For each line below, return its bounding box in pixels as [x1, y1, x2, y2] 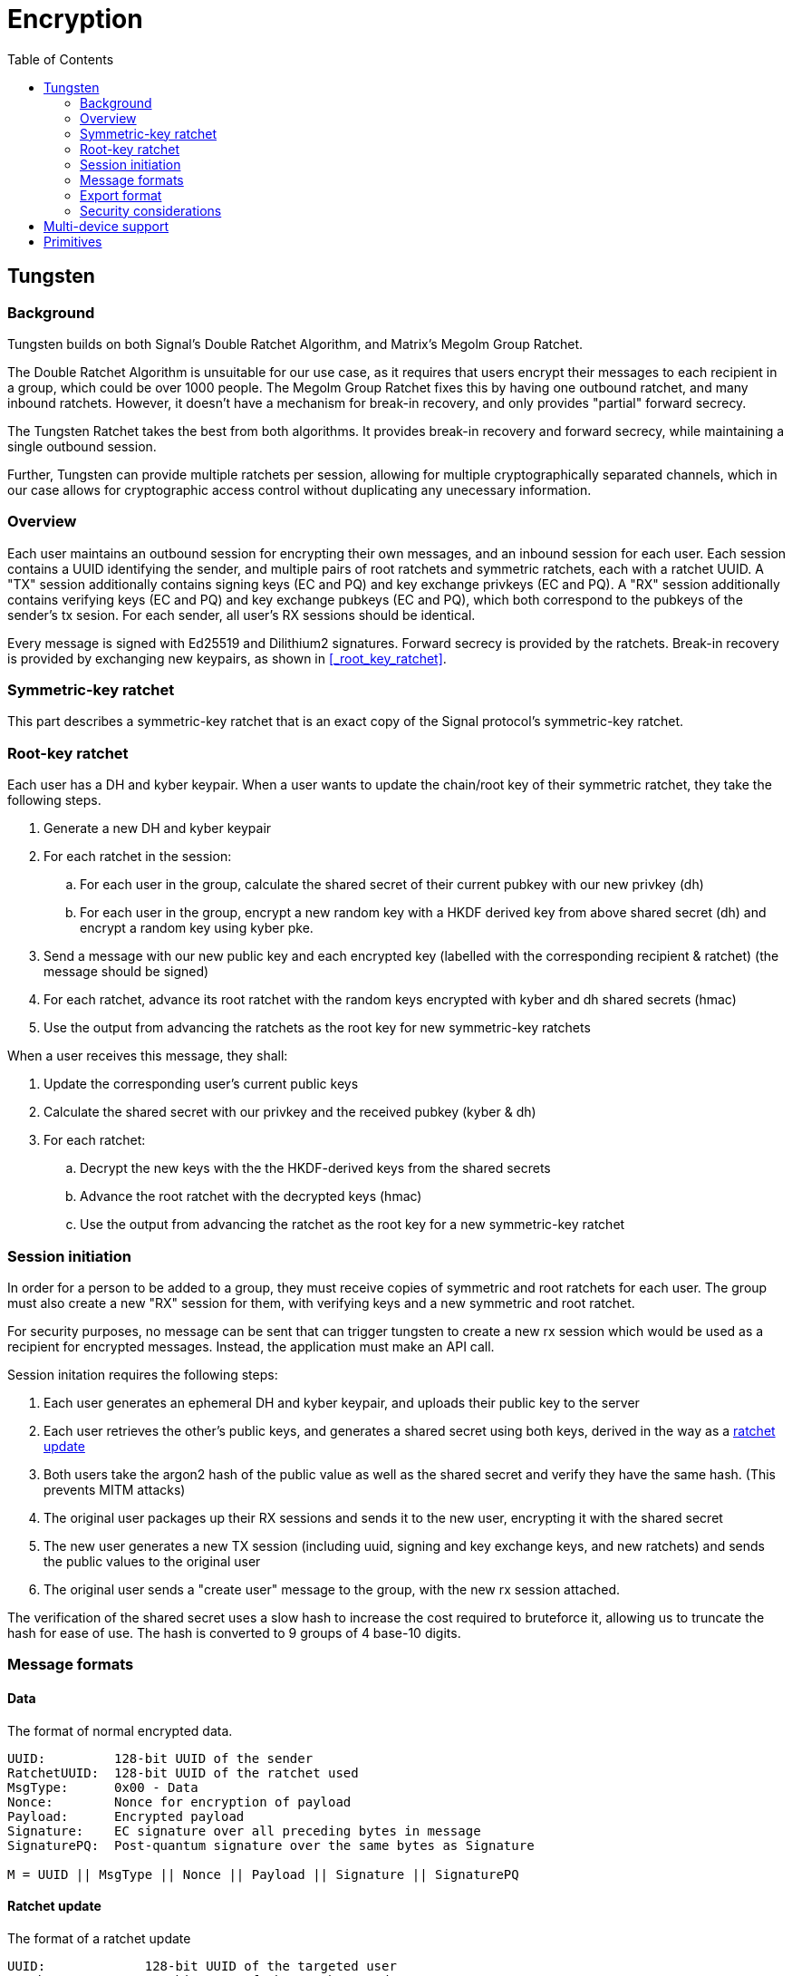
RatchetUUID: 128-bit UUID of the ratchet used [7, 1765, 359, 1780]
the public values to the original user [43, 1553, 261, 1569]
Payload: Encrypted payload [7, 1808, 245, 1824]
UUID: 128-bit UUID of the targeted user [7, 1958, 397, 1973]
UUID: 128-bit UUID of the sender [7, 1750, 314, 1766]
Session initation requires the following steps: [7, 1366, 278, 1382]
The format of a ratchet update [7, 1930, 191, 1946]
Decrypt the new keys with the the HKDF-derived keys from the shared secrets [80, 1160, 551, 1177]
